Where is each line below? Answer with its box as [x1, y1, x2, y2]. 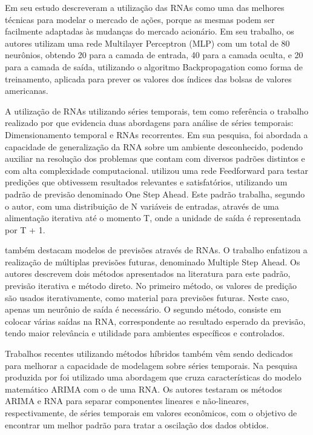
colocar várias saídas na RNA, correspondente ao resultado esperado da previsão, [5, 314, 306, 327]
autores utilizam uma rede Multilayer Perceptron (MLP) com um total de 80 [5, 36, 290, 49]
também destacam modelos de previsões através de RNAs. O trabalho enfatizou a [5, 244, 308, 256]
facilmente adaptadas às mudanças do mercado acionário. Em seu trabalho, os [5, 25, 294, 38]
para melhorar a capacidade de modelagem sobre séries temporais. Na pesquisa [5, 359, 298, 371]
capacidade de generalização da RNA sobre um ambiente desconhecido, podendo [5, 140, 303, 153]
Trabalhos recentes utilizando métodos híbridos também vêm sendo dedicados [5, 347, 293, 360]
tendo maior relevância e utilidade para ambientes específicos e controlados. [5, 327, 285, 339]
